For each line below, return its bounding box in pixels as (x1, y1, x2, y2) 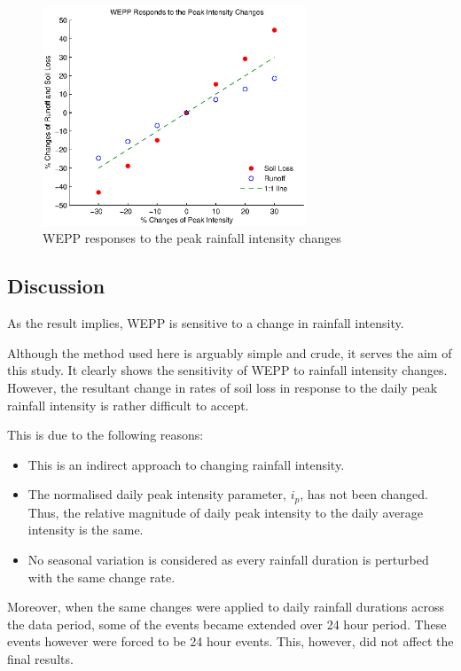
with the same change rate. (27, 567, 176, 586)
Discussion (7, 272, 105, 300)
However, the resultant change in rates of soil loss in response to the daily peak (7, 378, 438, 397)
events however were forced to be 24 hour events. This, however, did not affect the (7, 632, 454, 651)
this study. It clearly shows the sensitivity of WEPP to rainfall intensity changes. (7, 361, 448, 379)
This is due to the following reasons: (7, 425, 204, 444)
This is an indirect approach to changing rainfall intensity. (27, 455, 345, 473)
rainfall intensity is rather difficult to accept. (7, 395, 249, 414)
